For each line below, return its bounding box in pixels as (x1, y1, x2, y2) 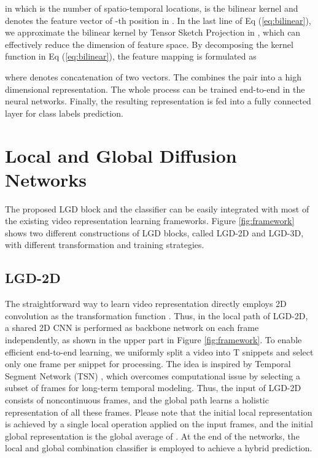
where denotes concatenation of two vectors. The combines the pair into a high (5, 70, 301, 83)
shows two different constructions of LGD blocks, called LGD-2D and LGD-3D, (5, 226, 304, 239)
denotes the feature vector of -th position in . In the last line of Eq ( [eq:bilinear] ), (5, 14, 311, 26)
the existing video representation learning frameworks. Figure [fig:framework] (5, 214, 295, 227)
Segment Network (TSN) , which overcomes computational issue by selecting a (5, 369, 300, 382)
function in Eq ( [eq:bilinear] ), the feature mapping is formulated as (5, 50, 257, 63)
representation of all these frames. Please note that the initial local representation (5, 405, 312, 418)
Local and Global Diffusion (5, 142, 237, 168)
